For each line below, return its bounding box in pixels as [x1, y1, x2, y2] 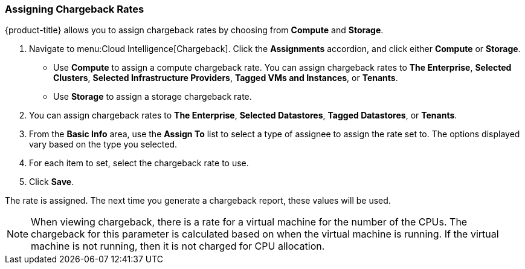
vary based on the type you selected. [29, 139, 178, 150]
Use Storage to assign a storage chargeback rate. [53, 91, 252, 102]
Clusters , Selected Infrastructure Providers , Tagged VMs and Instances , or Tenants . [53, 73, 398, 83]
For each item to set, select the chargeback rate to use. [29, 158, 249, 169]
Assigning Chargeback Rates [5, 3, 144, 15]
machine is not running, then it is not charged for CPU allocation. [31, 240, 325, 253]
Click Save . [29, 177, 74, 187]
